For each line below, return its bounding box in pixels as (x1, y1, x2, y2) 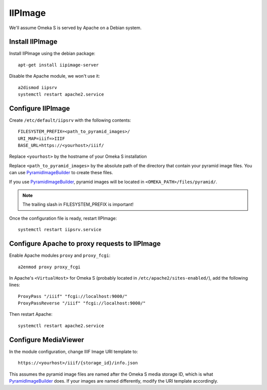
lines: (9, 282, 20, 288)
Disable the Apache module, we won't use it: (9, 73, 100, 79)
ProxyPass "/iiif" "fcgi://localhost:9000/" (18, 293, 128, 299)
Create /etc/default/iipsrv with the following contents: (9, 117, 131, 123)
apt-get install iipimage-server (18, 62, 99, 68)
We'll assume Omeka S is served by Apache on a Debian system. (9, 25, 142, 31)
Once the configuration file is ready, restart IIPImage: (9, 215, 117, 221)
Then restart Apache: (9, 311, 53, 317)
